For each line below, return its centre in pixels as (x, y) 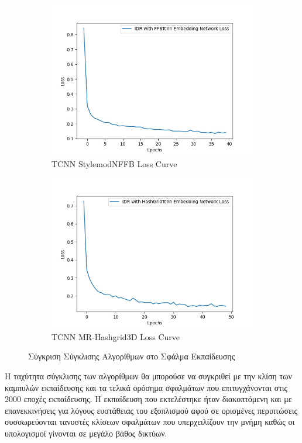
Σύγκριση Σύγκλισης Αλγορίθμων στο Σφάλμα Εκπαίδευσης (132, 356)
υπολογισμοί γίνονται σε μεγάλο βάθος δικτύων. (86, 433)
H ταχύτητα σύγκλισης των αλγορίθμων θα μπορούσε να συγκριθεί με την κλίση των (148, 375)
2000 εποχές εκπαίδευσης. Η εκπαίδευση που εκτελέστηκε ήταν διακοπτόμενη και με (148, 399)
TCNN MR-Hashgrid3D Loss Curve (116, 336)
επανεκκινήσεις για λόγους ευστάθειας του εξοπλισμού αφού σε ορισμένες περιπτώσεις (151, 410)
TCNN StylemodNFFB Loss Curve (114, 163)
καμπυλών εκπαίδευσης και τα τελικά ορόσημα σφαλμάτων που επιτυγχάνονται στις (146, 387)
